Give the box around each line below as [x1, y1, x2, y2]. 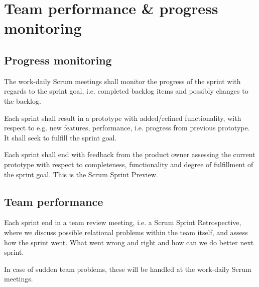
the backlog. [4, 95, 41, 106]
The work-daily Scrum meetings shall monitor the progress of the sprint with [4, 76, 241, 86]
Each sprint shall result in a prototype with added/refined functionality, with [4, 112, 241, 123]
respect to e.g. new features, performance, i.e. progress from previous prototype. [4, 122, 250, 133]
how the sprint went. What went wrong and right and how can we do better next [4, 237, 254, 247]
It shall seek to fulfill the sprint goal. [4, 132, 117, 142]
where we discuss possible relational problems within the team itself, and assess [4, 227, 248, 237]
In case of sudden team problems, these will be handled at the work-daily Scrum [4, 263, 251, 274]
